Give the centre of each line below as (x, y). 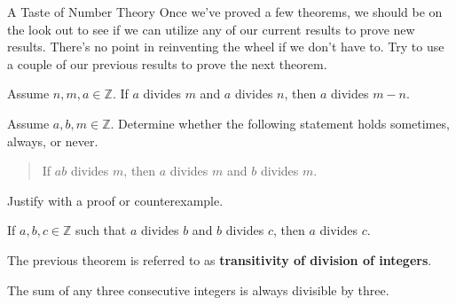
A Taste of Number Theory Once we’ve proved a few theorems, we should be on (225, 12)
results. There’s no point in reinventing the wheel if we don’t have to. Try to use (226, 47)
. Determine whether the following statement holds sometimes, (280, 123)
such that (101, 230)
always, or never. (53, 141)
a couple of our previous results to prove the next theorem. (167, 63)
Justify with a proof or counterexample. (115, 200)
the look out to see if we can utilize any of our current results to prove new (211, 29)
